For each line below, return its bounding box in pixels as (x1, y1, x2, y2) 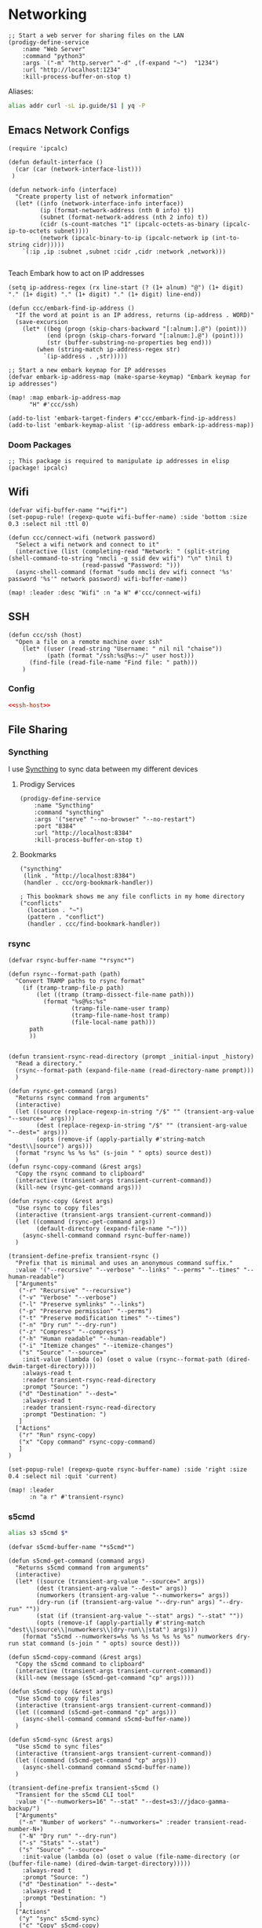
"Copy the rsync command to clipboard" (15, 1169, 146, 1177)
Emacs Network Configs (8, 123, 130, 137)
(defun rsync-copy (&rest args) (8, 1197, 114, 1205)
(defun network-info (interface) (8, 186, 118, 193)
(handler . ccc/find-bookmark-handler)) (27, 920, 161, 929)
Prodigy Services (19, 780, 75, 789)
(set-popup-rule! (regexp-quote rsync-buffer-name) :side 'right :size (8, 1465, 247, 1474)
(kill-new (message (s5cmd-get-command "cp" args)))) (15, 1673, 195, 1682)
